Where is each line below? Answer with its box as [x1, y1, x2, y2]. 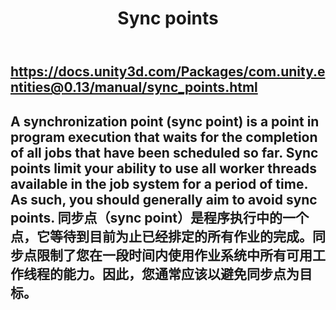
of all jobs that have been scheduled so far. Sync [10, 144, 319, 161]
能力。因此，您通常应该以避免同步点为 [62, 265, 300, 282]
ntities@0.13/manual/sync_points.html [10, 79, 258, 96]
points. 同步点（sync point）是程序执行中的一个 [10, 209, 309, 226]
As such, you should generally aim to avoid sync [10, 191, 318, 208]
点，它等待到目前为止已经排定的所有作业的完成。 [10, 228, 313, 245]
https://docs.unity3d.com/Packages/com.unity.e [10, 63, 326, 81]
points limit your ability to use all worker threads [10, 160, 318, 177]
